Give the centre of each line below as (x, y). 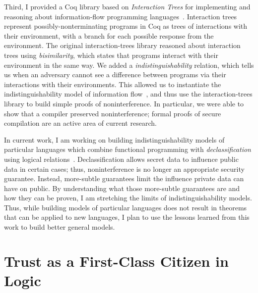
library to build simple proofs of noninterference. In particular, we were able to (124, 103)
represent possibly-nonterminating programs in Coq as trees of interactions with (126, 26)
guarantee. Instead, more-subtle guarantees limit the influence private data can (124, 178)
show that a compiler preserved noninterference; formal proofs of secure (113, 113)
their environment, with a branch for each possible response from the (109, 35)
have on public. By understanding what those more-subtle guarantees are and (122, 188)
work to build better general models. (60, 227)
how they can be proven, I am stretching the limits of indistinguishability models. (128, 198)
